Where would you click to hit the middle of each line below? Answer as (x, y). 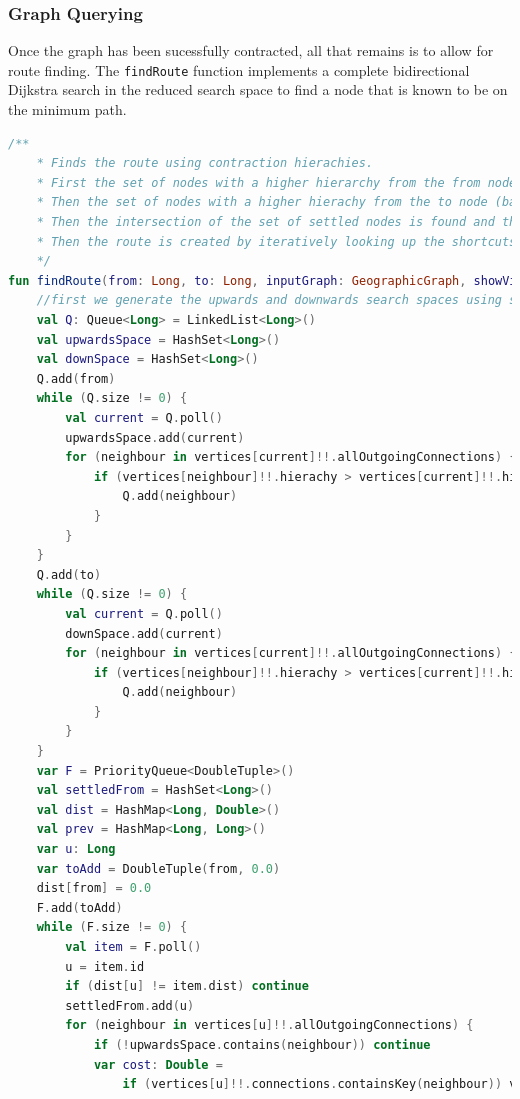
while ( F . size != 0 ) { (112, 927)
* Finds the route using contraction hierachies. (205, 163)
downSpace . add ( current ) (144, 633)
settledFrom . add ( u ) (130, 1005)
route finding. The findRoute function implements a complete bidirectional (239, 69)
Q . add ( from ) (76, 378)
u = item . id (105, 966)
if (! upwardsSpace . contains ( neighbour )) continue (262, 1044)
